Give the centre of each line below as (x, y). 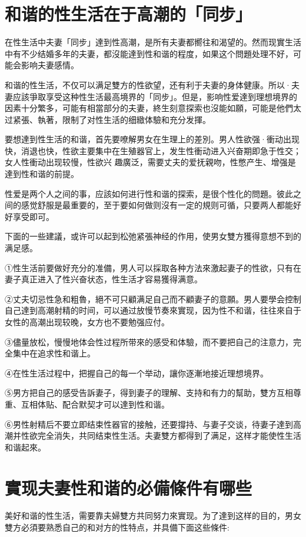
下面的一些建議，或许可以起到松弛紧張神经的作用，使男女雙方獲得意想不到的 (153, 236)
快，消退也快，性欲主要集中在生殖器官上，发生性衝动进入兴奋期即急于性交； (153, 150)
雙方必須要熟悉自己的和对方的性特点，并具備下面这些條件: (117, 527)
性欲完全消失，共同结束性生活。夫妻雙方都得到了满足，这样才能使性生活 (161, 436)
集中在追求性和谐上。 (54, 353)
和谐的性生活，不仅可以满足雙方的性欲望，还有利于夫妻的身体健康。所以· (148, 84)
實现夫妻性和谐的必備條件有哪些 (129, 487)
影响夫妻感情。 (50, 65)
